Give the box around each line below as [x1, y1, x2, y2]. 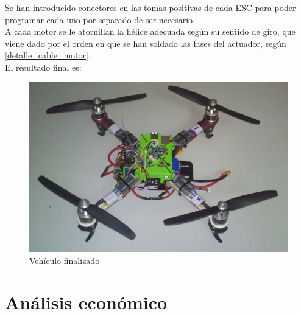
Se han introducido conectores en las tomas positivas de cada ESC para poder [5, 1, 296, 13]
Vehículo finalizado [29, 254, 100, 267]
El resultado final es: [5, 60, 82, 73]
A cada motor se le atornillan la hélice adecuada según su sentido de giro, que [5, 25, 296, 38]
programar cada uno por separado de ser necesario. [5, 13, 196, 26]
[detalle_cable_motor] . [5, 49, 91, 61]
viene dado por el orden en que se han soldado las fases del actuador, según [5, 37, 286, 49]
